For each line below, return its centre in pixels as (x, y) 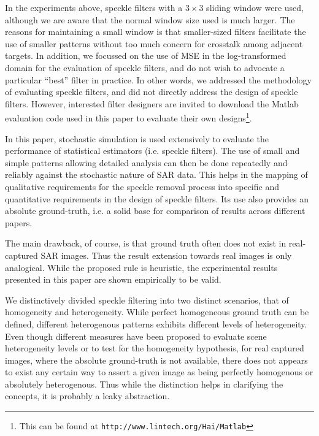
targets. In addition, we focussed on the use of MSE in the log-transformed (146, 55)
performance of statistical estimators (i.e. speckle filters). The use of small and (152, 151)
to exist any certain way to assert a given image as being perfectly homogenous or (159, 372)
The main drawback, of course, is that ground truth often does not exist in (146, 243)
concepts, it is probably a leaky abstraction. (87, 396)
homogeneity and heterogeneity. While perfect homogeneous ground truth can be (157, 312)
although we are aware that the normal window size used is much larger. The (150, 19)
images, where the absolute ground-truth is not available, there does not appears (156, 360)
